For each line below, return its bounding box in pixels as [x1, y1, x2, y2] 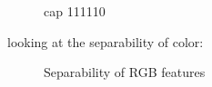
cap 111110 [44, 2, 106, 20]
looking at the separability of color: [7, 32, 204, 51]
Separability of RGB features [44, 63, 206, 82]
